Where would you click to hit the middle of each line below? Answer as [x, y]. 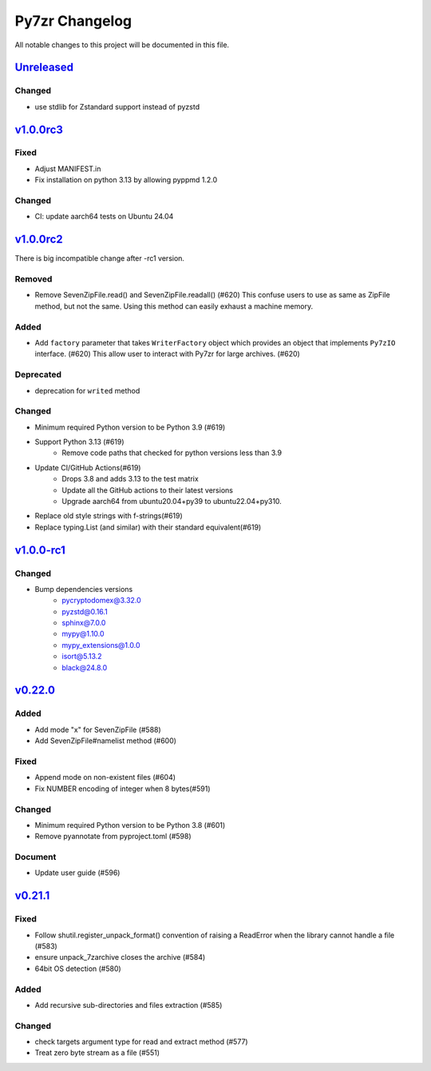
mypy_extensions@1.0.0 [101, 645]
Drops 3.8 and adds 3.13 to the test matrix [130, 479]
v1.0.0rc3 [39, 129]
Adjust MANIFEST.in [68, 169]
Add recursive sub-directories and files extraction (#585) [129, 1005]
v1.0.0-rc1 [40, 550]
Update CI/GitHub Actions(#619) [88, 467]
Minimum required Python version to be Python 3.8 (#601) [130, 825]
